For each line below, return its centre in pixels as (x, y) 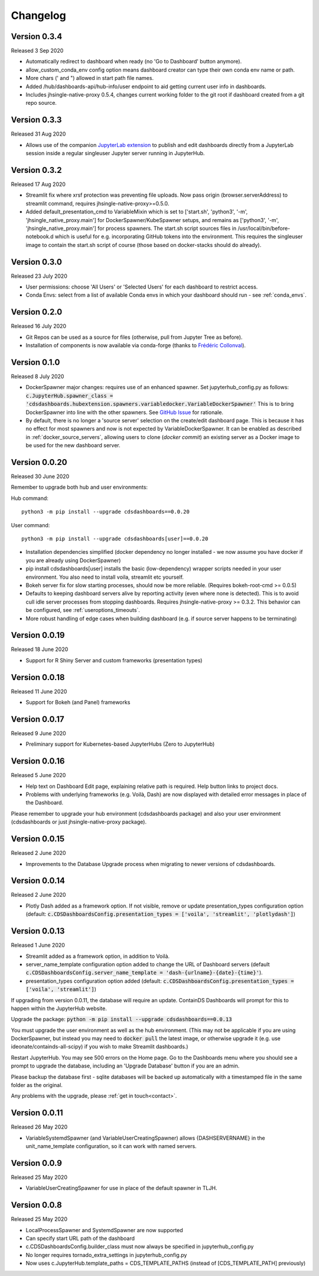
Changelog (38, 15)
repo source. (41, 103)
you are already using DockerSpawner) (73, 560)
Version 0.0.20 (39, 462)
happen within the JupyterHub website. (59, 1008)
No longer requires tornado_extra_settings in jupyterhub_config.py (106, 1255)
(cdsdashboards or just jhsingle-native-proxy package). (79, 822)
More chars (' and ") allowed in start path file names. (89, 78)
